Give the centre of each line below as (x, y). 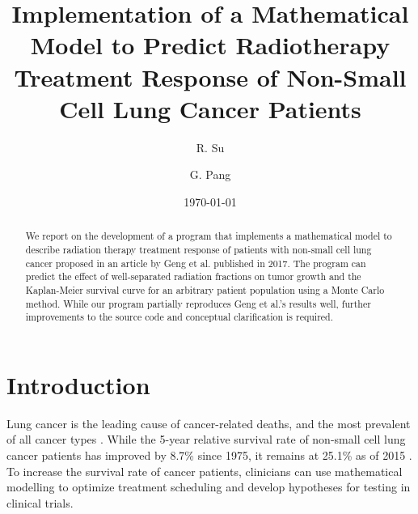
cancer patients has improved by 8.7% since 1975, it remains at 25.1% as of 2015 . (209, 455)
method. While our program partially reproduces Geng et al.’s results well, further (198, 303)
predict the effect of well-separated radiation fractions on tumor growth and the (193, 276)
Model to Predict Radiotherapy (210, 45)
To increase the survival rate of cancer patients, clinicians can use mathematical (205, 471)
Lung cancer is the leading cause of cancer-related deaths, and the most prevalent (209, 423)
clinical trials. (40, 502)
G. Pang (210, 174)
